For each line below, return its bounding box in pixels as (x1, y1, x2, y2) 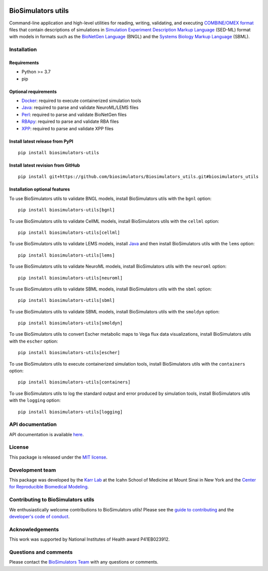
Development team (9, 467, 57, 474)
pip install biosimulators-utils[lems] (18, 252, 115, 258)
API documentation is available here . (9, 431, 84, 437)
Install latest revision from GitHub (9, 162, 80, 168)
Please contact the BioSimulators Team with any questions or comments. (9, 559, 159, 565)
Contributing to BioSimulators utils (9, 496, 94, 503)
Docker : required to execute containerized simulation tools (21, 97, 141, 104)
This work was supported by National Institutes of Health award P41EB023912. (9, 536, 170, 542)
